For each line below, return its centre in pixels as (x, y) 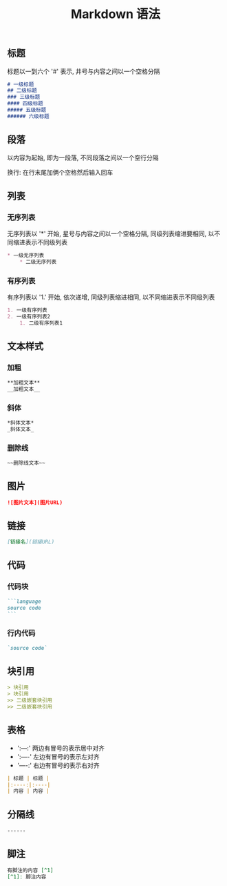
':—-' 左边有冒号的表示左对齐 (58, 756)
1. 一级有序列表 (27, 310)
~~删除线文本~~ (26, 463)
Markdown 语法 (116, 14)
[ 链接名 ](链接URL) (31, 542)
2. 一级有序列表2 (29, 317)
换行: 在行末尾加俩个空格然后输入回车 (60, 172)
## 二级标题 (22, 90)
